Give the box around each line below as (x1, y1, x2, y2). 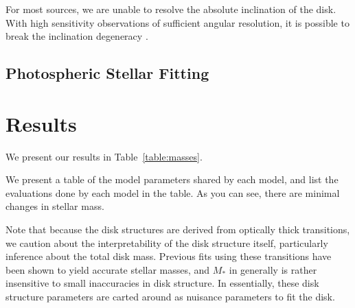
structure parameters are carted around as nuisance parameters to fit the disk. (5, 289, 335, 304)
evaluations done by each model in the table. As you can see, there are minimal (5, 185, 340, 200)
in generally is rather (229, 262, 317, 276)
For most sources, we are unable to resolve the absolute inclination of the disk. (5, 2, 336, 16)
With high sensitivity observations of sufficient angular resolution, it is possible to (5, 15, 350, 29)
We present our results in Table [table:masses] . (5, 149, 203, 163)
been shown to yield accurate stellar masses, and (5, 262, 210, 276)
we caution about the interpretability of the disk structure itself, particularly (5, 235, 328, 250)
